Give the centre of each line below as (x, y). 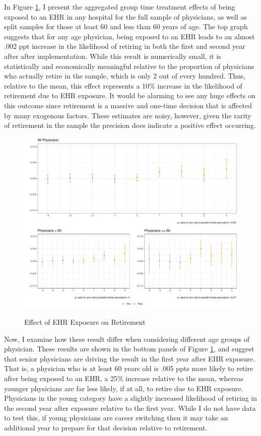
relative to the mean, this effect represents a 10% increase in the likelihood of (123, 85)
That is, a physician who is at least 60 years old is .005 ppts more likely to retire (129, 368)
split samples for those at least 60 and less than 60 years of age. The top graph (126, 26)
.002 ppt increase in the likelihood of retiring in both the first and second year (125, 46)
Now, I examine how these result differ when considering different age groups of (127, 339)
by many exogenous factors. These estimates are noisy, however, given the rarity (128, 115)
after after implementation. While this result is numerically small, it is (113, 56)
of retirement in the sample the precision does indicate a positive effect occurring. (130, 125)
